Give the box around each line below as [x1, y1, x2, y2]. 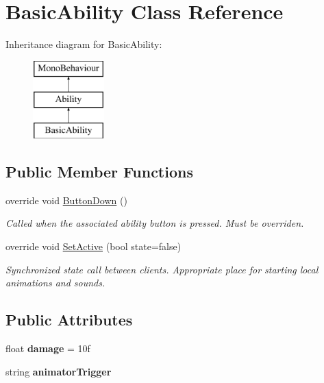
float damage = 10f [5, 341, 90, 356]
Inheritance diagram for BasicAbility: [5, 37, 162, 51]
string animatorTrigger [5, 364, 112, 378]
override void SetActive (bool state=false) [5, 239, 182, 254]
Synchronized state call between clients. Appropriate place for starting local [5, 262, 319, 276]
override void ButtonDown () [5, 193, 127, 207]
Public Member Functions [5, 161, 193, 182]
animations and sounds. [5, 275, 105, 290]
